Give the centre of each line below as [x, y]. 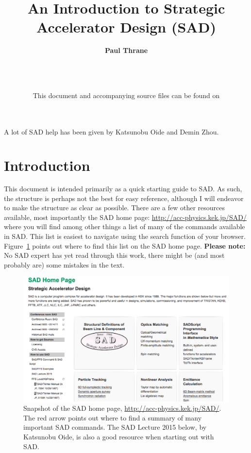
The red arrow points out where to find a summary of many [113, 417]
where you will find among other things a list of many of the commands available [125, 226]
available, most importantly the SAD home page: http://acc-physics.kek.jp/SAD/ [125, 217]
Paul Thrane [126, 50]
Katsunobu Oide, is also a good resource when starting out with [119, 436]
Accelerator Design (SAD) [126, 27]
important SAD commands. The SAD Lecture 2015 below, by [115, 427]
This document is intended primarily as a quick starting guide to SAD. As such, [123, 188]
